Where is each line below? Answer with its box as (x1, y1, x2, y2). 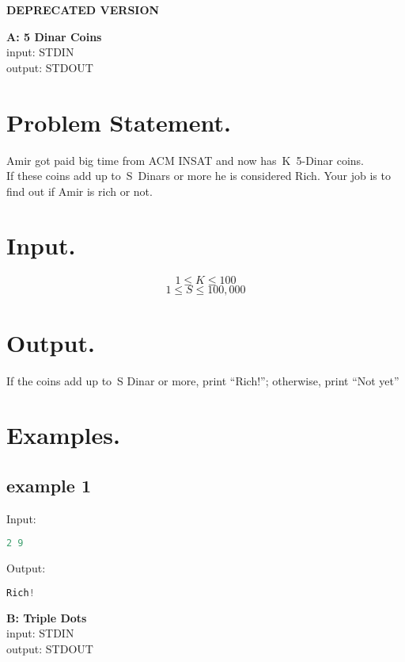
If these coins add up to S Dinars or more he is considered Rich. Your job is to (6, 167, 391, 184)
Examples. (6, 419, 120, 451)
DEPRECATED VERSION (6, 2, 160, 17)
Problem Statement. (6, 105, 231, 138)
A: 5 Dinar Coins (6, 28, 102, 44)
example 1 (6, 473, 91, 497)
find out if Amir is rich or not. (6, 182, 153, 199)
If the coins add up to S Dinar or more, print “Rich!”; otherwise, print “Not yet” (6, 372, 399, 388)
